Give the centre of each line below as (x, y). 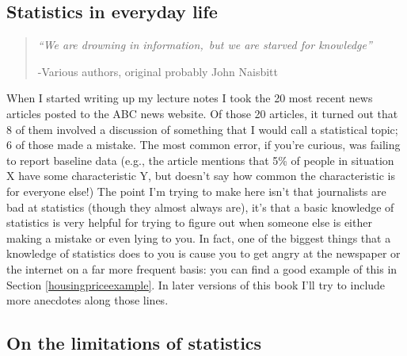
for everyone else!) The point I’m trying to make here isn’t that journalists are (196, 191)
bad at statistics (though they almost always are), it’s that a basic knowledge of (200, 207)
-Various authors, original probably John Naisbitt (158, 71)
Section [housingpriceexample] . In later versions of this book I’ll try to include (196, 284)
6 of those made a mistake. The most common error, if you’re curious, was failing (203, 145)
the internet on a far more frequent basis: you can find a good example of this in (202, 268)
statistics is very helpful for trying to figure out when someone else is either (189, 222)
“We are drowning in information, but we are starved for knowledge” (205, 45)
